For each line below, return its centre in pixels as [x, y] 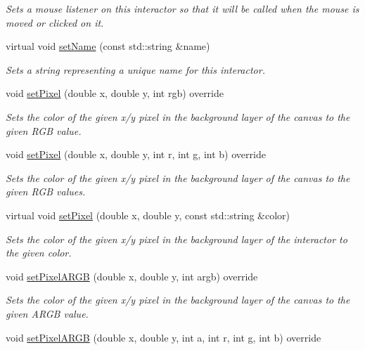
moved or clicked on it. [55, 22]
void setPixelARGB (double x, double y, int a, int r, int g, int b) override [164, 337]
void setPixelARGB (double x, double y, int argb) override [132, 276]
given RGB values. [46, 192]
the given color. [39, 253]
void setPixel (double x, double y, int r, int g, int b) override [136, 154]
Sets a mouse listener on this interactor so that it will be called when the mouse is [182, 8]
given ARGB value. [47, 313]
